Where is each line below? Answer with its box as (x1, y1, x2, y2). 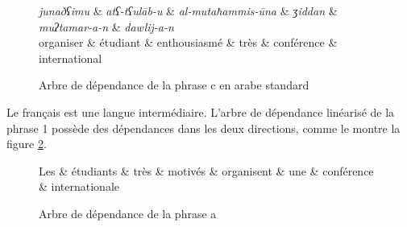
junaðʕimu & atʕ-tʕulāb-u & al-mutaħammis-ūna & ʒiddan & (39, 2, 338, 19)
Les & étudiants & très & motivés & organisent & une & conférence (39, 162, 374, 179)
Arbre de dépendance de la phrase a (39, 204, 217, 221)
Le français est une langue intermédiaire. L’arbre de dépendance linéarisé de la (6, 103, 395, 120)
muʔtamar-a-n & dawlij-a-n (39, 18, 174, 35)
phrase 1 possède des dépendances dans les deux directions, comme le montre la (6, 119, 401, 136)
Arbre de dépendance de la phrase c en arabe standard (39, 76, 309, 93)
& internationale (39, 178, 120, 195)
